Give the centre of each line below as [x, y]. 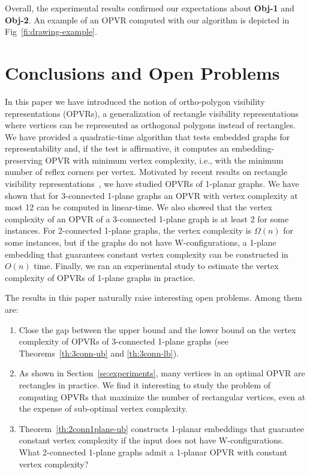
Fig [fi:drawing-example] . [51, 31]
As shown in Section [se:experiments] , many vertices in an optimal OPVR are [162, 373]
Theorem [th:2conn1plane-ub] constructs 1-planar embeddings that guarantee [162, 428]
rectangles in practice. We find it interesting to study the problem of [145, 384]
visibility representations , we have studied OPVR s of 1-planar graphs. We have [152, 184]
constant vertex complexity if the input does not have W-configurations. [151, 440]
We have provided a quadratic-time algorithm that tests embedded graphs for [148, 136]
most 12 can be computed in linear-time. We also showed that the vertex [139, 207]
